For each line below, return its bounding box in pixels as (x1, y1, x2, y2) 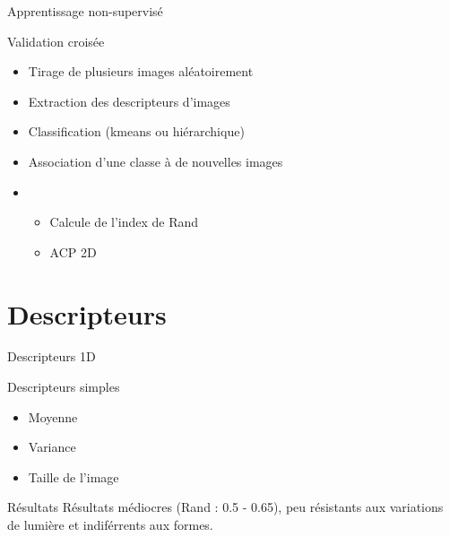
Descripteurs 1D (7, 347, 96, 366)
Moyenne (28, 407, 78, 426)
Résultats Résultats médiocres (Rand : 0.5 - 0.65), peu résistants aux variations (7, 498, 444, 516)
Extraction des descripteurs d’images (28, 91, 230, 110)
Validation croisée (7, 31, 105, 50)
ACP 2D (49, 242, 97, 261)
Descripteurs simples (7, 377, 120, 396)
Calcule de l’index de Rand (49, 212, 199, 231)
